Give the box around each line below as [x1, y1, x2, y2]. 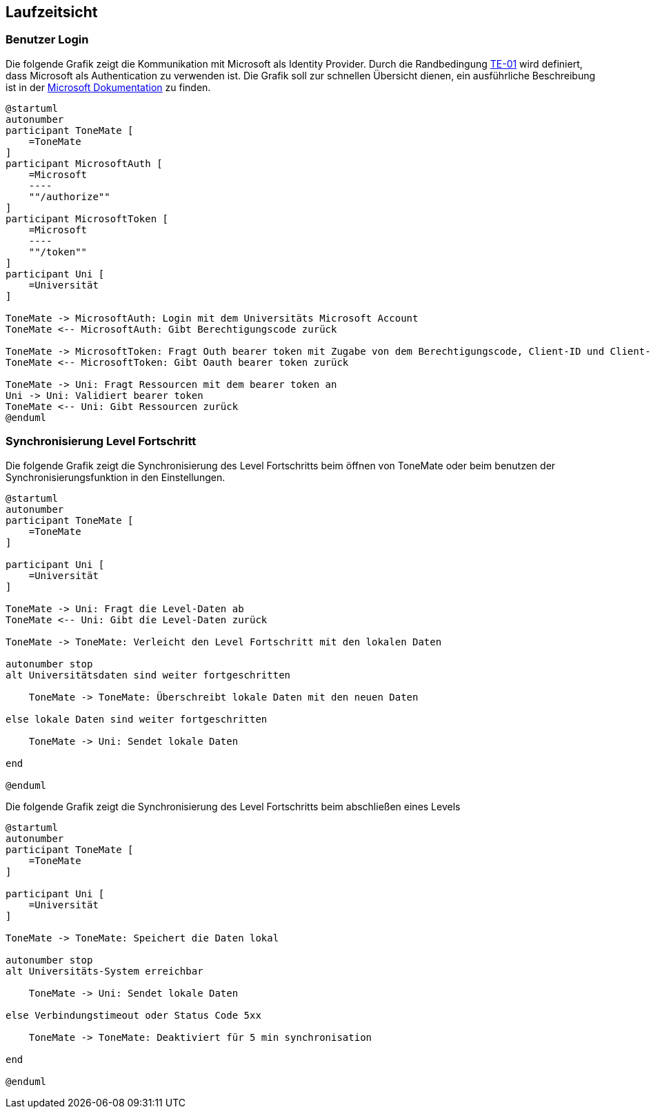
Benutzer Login [6, 32, 89, 47]
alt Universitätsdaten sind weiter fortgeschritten [6, 669, 291, 681]
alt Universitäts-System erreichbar [6, 965, 203, 977]
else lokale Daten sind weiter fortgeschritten [6, 713, 268, 725]
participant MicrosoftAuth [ [6, 157, 163, 169]
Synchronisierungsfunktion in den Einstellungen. [6, 471, 226, 483]
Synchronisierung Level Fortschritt [6, 434, 197, 449]
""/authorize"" [28, 190, 110, 202]
